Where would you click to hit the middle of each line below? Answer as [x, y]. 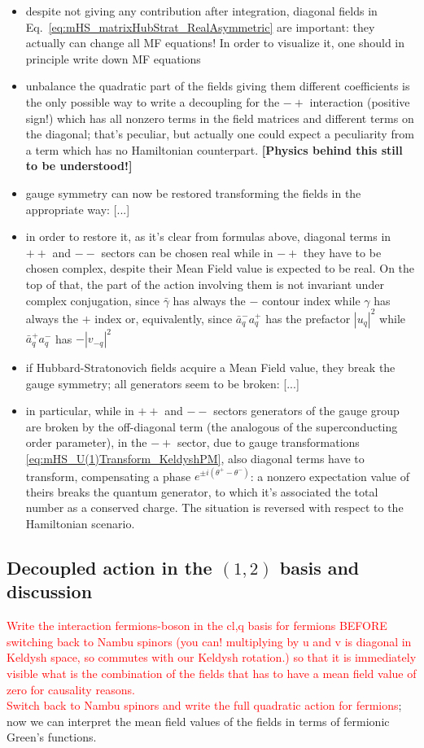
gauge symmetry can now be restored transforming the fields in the [193, 192]
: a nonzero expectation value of [330, 476]
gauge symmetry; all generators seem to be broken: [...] [162, 383]
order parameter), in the [86, 442]
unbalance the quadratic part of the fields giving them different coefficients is [218, 86]
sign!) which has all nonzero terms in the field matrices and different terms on [220, 118]
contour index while [311, 300]
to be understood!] [79, 166]
